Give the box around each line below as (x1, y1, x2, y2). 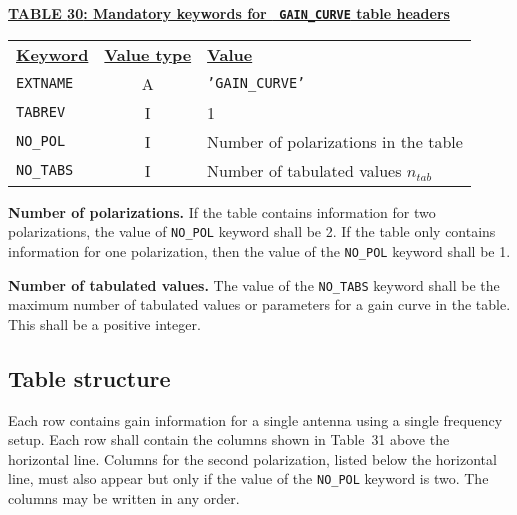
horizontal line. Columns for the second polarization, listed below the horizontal (8, 448, 497, 469)
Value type (104, 42, 192, 66)
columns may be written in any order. (8, 488, 240, 509)
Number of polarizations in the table (207, 129, 463, 153)
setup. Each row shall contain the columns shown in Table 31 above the (8, 429, 450, 450)
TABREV (16, 104, 66, 121)
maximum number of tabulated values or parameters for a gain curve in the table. (8, 294, 511, 315)
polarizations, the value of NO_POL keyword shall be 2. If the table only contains (8, 221, 496, 242)
